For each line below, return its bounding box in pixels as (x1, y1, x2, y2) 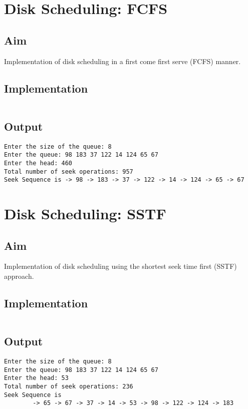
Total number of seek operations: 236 (4, 383, 133, 390)
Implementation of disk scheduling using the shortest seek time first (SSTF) (4, 261, 237, 271)
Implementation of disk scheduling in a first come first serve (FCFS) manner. (4, 56, 241, 66)
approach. (4, 271, 34, 281)
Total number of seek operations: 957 (4, 168, 133, 175)
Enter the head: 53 (4, 374, 69, 382)
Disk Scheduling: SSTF (4, 203, 166, 224)
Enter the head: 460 (4, 159, 73, 167)
